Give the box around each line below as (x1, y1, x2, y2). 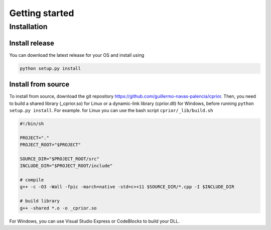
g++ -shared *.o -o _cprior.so (20, 205, 97, 211)
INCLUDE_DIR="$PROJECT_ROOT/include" (20, 163, 113, 169)
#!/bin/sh (20, 121, 44, 127)
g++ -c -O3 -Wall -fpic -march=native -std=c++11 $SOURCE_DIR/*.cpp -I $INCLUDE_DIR (20, 184, 234, 190)
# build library (20, 198, 60, 204)
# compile (20, 177, 44, 183)
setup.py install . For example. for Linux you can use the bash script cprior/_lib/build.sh (9, 107, 213, 113)
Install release (9, 39, 55, 47)
